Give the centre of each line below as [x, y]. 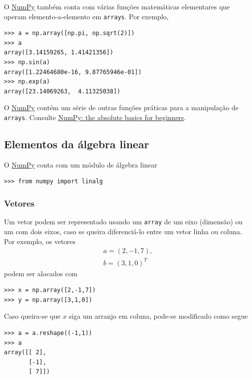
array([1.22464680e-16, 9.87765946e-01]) [73, 72]
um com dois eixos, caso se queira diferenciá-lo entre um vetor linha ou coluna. [123, 231]
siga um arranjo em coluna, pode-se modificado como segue [158, 316]
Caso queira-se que [32, 316]
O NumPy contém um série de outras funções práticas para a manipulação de [121, 107]
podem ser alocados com [41, 273]
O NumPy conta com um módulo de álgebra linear [81, 164]
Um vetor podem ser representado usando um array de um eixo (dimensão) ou [123, 222]
